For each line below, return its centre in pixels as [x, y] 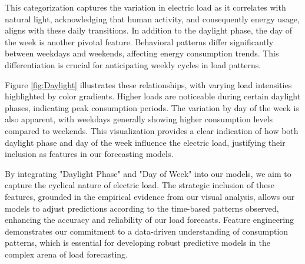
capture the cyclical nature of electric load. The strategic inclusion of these [140, 185]
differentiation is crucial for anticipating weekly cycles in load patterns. [133, 64]
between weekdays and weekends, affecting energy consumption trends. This [142, 53]
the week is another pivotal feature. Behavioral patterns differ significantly [139, 41]
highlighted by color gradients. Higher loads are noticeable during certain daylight [153, 96]
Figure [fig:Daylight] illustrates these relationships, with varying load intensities [148, 84]
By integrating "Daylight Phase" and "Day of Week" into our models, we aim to [148, 173]
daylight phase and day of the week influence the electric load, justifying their [145, 142]
